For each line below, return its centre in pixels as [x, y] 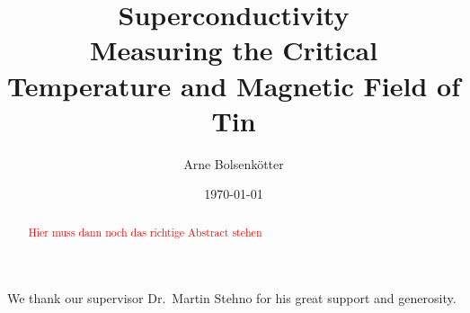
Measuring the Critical [234, 50]
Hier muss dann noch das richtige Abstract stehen [145, 232]
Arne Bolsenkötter [234, 163]
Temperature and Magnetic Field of [234, 85]
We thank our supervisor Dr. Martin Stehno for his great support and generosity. [232, 298]
